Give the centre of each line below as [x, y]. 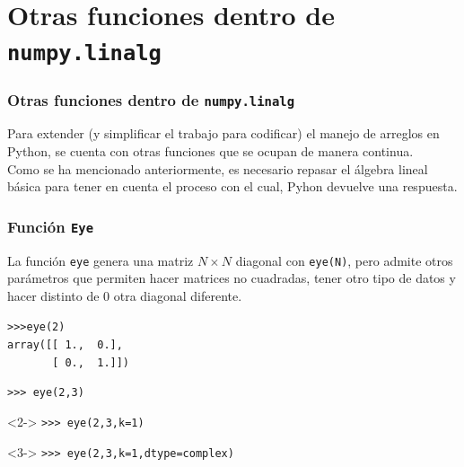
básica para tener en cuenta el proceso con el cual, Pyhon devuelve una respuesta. [232, 186]
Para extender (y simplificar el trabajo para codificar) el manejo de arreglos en [223, 133]
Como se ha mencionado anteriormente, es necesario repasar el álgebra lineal [218, 168]
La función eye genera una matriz [101, 260]
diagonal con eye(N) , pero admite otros [344, 260]
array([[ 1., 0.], [65, 345]
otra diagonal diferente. [178, 295]
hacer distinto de [53, 295]
